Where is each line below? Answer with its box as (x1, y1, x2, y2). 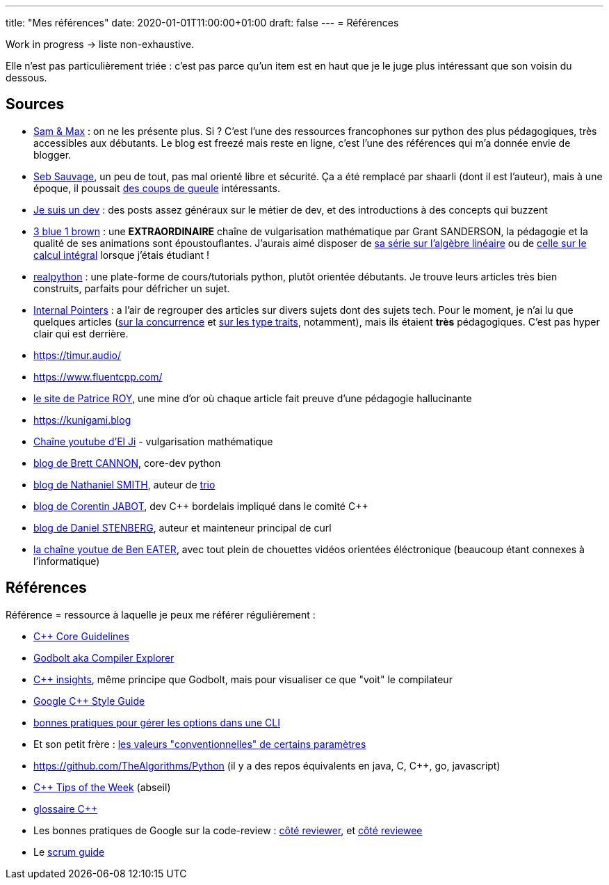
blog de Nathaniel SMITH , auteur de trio (33, 478, 216, 491)
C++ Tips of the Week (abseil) (33, 781, 171, 793)
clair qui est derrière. (33, 327, 129, 340)
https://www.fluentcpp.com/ (33, 370, 163, 383)
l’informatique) (33, 555, 100, 567)
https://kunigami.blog (33, 413, 131, 426)
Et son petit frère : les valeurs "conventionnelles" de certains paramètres (33, 737, 366, 750)
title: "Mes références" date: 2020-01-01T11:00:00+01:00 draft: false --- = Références (6, 17, 399, 29)
